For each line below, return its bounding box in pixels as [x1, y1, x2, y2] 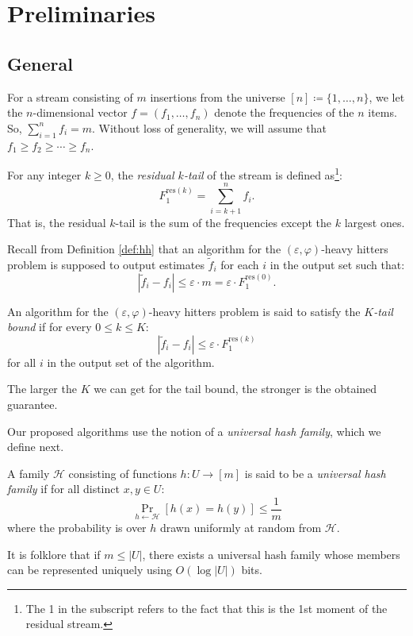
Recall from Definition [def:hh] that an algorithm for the [7, 241, 281, 257]
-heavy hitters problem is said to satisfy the [148, 303, 361, 319]
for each [220, 256, 259, 272]
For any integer [7, 166, 82, 183]
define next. [7, 438, 64, 455]
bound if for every [7, 318, 92, 335]
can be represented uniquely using [7, 561, 172, 578]
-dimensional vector [33, 104, 128, 121]
